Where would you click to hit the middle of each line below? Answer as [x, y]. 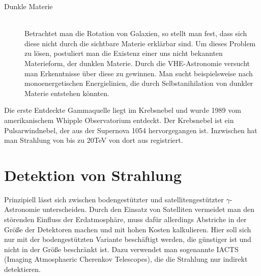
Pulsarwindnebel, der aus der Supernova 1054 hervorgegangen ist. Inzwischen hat [131, 130]
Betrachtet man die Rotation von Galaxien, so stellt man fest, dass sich [136, 33]
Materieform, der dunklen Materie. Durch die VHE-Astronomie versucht [137, 63]
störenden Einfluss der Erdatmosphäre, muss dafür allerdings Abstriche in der [125, 219]
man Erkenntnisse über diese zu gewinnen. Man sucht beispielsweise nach [139, 73]
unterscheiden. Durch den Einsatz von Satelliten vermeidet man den [148, 209]
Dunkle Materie [28, 6]
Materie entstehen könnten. [67, 93]
